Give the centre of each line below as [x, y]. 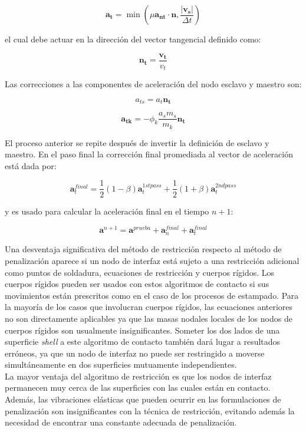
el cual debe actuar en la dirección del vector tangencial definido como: [133, 39]
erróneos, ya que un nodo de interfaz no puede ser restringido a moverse [135, 353]
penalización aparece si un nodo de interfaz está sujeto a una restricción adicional [152, 260]
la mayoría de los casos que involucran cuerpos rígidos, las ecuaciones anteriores [149, 307]
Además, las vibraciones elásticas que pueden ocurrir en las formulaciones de [143, 399]
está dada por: [31, 165]
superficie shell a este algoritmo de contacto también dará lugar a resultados [143, 342]
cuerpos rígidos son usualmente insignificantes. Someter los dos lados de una [142, 330]
